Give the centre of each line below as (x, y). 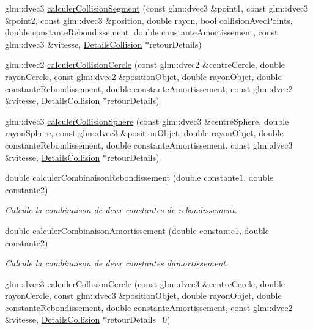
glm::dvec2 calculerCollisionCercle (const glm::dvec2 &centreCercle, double (145, 64)
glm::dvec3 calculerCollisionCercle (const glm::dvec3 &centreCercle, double (145, 283)
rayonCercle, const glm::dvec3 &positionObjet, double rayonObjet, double (143, 295)
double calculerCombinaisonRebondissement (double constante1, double (139, 178)
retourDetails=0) (138, 319)
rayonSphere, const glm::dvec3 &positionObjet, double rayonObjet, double (144, 133)
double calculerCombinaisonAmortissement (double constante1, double (137, 230)
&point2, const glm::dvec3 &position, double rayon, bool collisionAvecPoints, (149, 20)
